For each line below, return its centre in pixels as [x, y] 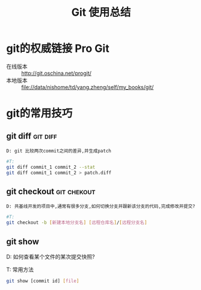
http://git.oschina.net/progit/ [57, 73]
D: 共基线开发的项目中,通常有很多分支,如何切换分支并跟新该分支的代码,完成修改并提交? [101, 206]
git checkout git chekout [51, 191]
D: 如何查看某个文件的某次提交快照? [51, 256]
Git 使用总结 [101, 12]
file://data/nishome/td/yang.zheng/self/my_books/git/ [88, 87]
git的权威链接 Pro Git [58, 49]
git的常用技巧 [39, 114]
